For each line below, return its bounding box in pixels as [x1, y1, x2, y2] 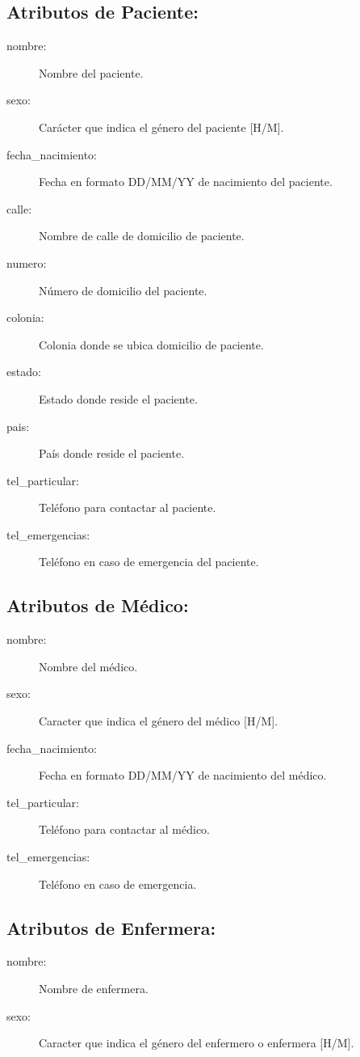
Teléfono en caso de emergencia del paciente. [39, 553, 259, 570]
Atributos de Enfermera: [6, 915, 216, 940]
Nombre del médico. [39, 657, 138, 674]
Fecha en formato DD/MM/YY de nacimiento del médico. [39, 767, 327, 784]
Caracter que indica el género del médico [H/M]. [39, 712, 278, 729]
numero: [6, 254, 47, 271]
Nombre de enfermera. [39, 980, 149, 997]
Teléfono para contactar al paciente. [39, 499, 216, 516]
